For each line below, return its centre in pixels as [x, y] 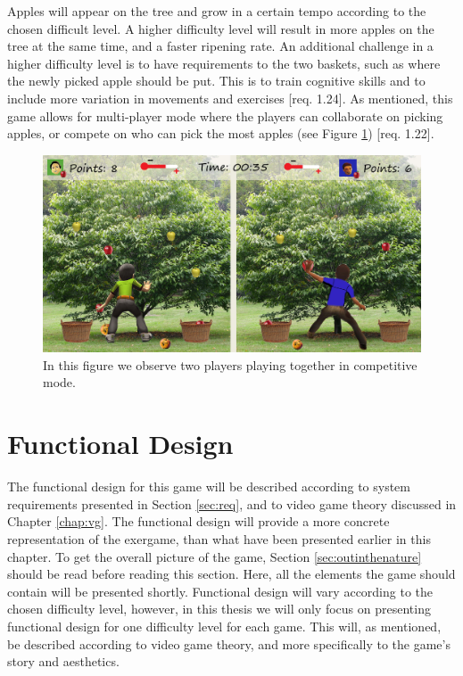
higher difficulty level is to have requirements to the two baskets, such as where [224, 63]
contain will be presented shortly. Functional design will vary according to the [220, 591]
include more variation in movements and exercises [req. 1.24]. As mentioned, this [230, 98]
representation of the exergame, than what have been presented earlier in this [219, 538]
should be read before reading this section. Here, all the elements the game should [231, 574]
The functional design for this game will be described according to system [209, 486]
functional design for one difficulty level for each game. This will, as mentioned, [224, 626]
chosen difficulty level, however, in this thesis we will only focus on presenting [219, 609]
